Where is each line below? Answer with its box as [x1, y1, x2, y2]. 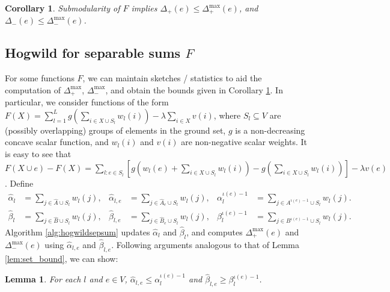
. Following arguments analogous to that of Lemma [111, 238, 300, 250]
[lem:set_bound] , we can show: [5, 252, 118, 264]
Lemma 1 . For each [5, 273, 81, 285]
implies [131, 2, 157, 14]
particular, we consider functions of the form [5, 96, 169, 108]
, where [213, 108, 241, 121]
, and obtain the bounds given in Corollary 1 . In [105, 83, 283, 96]
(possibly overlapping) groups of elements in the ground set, [5, 123, 226, 136]
